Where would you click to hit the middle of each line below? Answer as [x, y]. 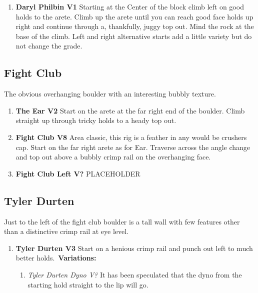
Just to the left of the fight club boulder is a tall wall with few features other [122, 221]
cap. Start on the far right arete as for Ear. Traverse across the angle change [133, 147]
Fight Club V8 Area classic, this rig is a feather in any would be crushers [131, 137]
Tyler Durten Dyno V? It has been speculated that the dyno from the [135, 274]
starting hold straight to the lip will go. [88, 284]
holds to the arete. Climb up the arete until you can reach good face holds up [134, 16]
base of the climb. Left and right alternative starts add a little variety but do [134, 36]
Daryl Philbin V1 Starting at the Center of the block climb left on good [130, 6]
